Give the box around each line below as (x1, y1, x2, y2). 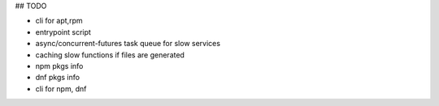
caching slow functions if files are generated (35, 49, 185, 60)
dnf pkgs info (35, 73, 80, 83)
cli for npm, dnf (35, 83, 87, 93)
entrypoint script (35, 27, 91, 36)
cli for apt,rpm (35, 16, 83, 26)
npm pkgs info (35, 61, 84, 70)
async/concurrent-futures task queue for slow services (35, 39, 221, 49)
